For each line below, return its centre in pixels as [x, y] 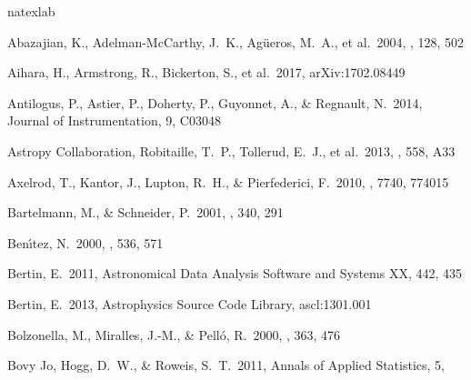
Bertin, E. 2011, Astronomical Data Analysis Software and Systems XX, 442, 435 [235, 273]
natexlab [31, 11]
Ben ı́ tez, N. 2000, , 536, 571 [85, 242]
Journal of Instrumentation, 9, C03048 [114, 120]
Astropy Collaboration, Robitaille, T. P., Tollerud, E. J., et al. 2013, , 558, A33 [231, 150]
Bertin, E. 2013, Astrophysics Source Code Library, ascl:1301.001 [190, 303]
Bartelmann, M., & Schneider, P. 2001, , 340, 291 [145, 212]
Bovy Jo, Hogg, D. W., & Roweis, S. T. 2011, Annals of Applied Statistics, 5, [226, 365]
